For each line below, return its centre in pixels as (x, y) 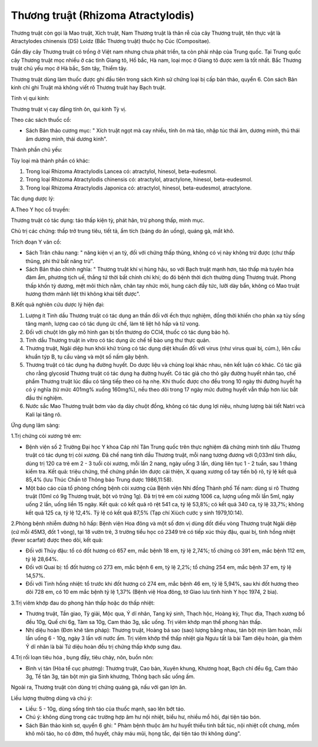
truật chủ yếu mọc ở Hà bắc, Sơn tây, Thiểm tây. (69, 68)
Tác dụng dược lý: (33, 199)
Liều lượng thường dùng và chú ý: (52, 698)
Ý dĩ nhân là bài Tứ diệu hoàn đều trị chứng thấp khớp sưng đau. (104, 646)
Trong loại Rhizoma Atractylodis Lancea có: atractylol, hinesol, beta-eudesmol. (121, 171)
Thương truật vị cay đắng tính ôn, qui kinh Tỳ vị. (69, 109)
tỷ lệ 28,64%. (42, 559)
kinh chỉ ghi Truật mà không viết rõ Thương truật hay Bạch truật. (88, 87)
